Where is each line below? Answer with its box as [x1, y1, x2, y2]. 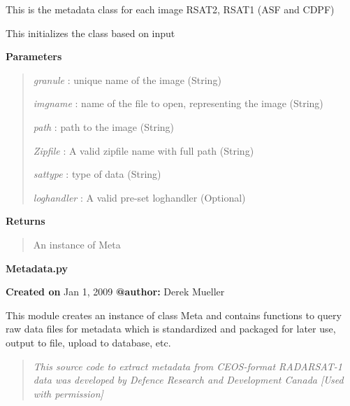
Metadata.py [6, 260, 68, 275]
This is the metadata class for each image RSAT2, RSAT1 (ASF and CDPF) [6, 2, 335, 16]
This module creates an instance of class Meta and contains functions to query [6, 307, 342, 322]
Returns [6, 213, 45, 228]
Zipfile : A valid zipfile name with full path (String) [33, 143, 254, 157]
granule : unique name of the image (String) [33, 72, 221, 87]
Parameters [6, 49, 62, 64]
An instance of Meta [33, 237, 121, 251]
